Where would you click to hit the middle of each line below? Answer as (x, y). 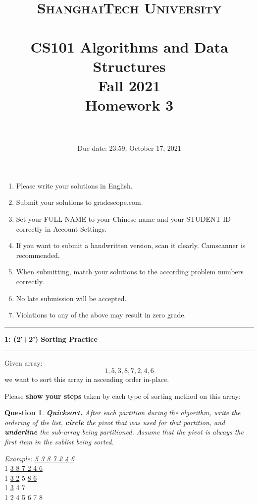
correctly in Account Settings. (61, 228)
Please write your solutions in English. (74, 185)
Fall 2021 (129, 85)
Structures (129, 66)
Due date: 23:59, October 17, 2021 (129, 148)
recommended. (38, 255)
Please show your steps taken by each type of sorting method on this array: (123, 396)
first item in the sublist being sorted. (59, 441)
